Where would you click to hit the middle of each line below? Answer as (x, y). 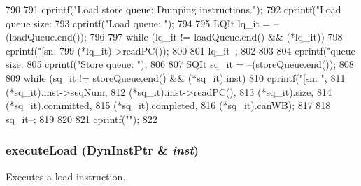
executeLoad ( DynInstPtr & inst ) (102, 150)
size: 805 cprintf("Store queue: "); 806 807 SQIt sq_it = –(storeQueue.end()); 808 (180, 64)
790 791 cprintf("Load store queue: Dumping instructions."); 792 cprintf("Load (174, 9)
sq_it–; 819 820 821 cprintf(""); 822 (82, 119)
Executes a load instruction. (66, 176)
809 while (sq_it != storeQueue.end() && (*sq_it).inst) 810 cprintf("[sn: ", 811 (176, 77)
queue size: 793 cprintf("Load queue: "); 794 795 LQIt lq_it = (138, 23)
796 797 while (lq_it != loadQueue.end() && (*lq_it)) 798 (216, 37)
